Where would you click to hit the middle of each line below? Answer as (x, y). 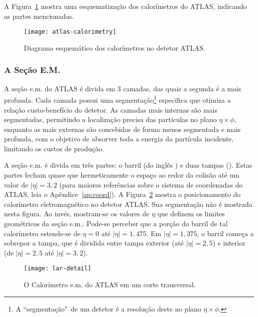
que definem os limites (191, 214)
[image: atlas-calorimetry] (70, 32)
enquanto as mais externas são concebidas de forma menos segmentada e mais (122, 129)
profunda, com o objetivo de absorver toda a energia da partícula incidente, (119, 139)
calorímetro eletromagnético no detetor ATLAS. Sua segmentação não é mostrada (128, 204)
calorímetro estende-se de (42, 233)
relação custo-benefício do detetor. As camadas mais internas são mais (111, 109)
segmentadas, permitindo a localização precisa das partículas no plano (110, 119)
